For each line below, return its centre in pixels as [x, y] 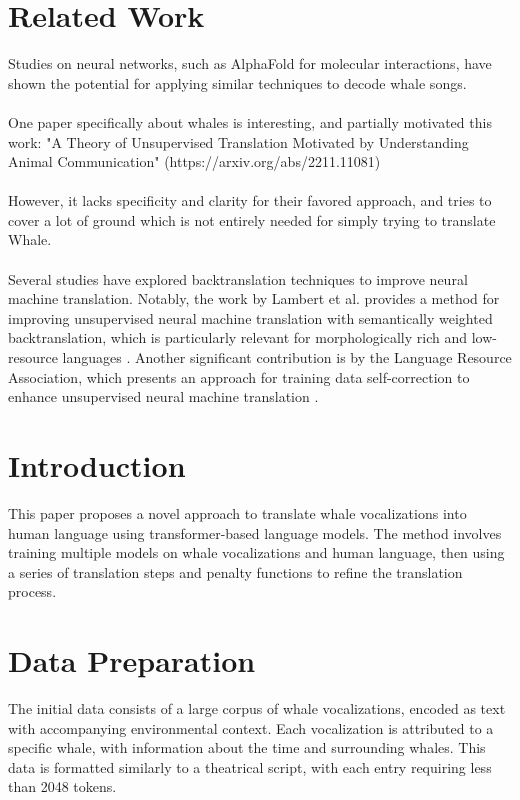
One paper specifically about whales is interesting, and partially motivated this [250, 121]
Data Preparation [132, 660]
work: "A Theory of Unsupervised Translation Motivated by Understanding [238, 141]
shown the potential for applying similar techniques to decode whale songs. [237, 82]
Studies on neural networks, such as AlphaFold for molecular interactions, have [250, 63]
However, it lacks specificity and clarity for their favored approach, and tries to [250, 200]
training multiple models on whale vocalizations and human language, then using [256, 552]
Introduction [97, 465]
